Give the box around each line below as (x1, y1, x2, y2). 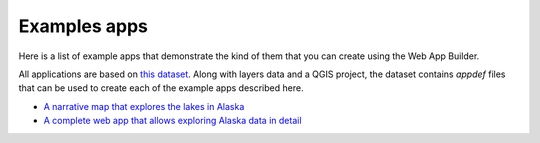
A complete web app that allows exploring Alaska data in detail (43, 115, 302, 127)
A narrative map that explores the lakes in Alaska (43, 100, 245, 112)
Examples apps (18, 15, 149, 37)
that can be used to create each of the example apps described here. (18, 82, 304, 94)
